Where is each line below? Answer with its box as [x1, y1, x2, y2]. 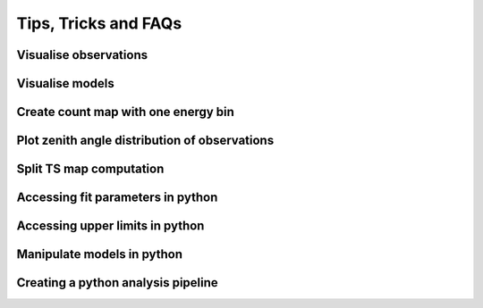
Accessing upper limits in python [16, 219, 205, 234]
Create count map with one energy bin [16, 104, 234, 120]
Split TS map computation [16, 162, 165, 177]
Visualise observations [16, 47, 148, 62]
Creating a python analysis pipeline [16, 275, 218, 290]
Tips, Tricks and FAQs [16, 13, 182, 33]
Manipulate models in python [16, 246, 183, 262]
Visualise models [16, 76, 115, 91]
